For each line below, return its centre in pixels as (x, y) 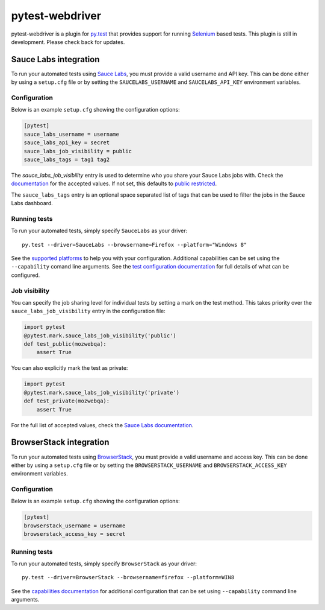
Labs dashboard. (32, 203)
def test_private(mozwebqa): (67, 401)
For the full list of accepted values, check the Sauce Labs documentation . (102, 425)
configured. (26, 275)
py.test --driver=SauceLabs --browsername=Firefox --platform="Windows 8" (135, 245)
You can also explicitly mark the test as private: (70, 368)
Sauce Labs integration (55, 59)
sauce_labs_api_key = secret (67, 143)
